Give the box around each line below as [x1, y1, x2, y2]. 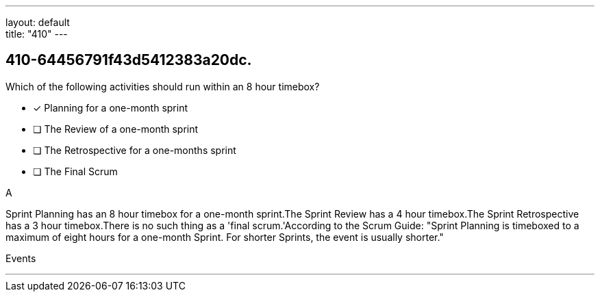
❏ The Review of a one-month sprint [33, 122, 199, 135]
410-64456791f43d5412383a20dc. [5, 51, 252, 69]
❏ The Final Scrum [33, 165, 118, 177]
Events [5, 252, 36, 264]
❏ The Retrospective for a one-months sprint [33, 144, 236, 156]
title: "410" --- [5, 28, 68, 40]
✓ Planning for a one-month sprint [33, 101, 188, 114]
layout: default [5, 16, 70, 28]
